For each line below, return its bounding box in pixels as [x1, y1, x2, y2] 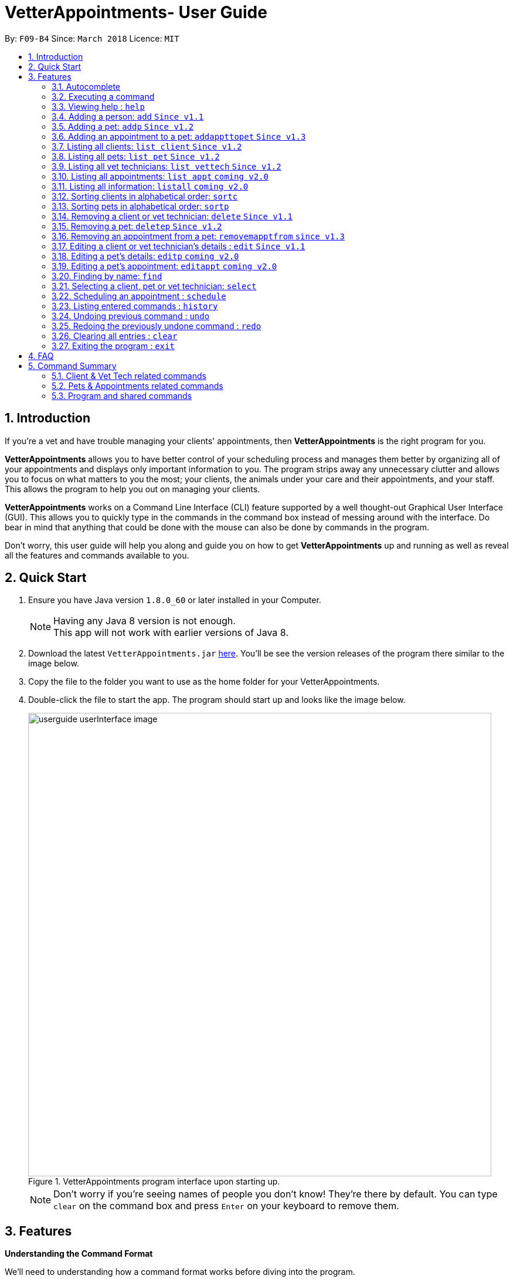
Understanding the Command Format [5, 1248, 153, 1259]
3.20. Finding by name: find [52, 270, 162, 281]
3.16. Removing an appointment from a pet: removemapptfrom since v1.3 [52, 231, 345, 241]
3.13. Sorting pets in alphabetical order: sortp [52, 201, 229, 211]
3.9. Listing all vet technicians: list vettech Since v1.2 [52, 161, 281, 171]
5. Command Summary [28, 360, 117, 371]
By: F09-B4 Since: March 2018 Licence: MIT [5, 33, 179, 43]
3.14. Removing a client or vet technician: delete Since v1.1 [52, 211, 293, 221]
